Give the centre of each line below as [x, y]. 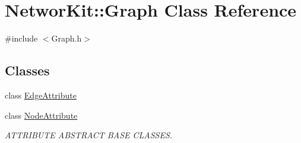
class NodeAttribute [41, 115]
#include [21, 38]
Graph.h [66, 38]
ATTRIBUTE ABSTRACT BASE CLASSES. [89, 135]
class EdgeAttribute [41, 95]
